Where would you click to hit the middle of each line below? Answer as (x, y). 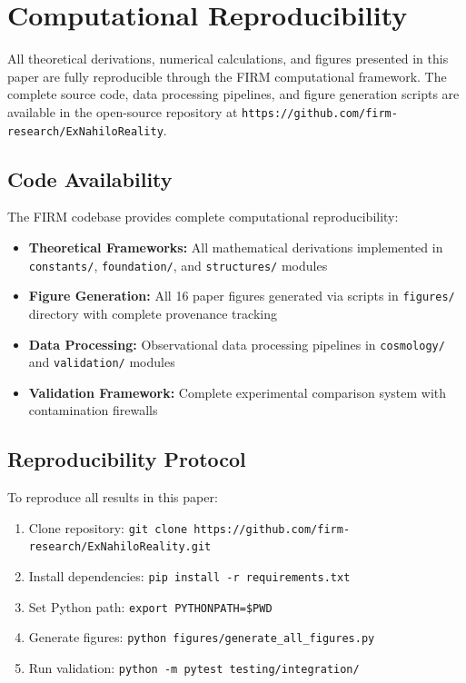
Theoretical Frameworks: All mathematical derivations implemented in (236, 247)
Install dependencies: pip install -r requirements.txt (189, 576)
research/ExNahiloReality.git (120, 547)
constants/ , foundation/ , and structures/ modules (178, 265)
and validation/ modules (102, 362)
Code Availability (90, 178)
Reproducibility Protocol (127, 459)
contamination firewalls (93, 410)
